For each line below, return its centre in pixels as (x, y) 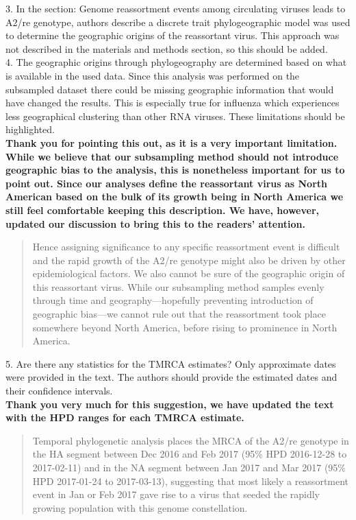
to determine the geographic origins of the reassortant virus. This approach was (173, 35)
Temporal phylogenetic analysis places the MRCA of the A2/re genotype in (191, 440)
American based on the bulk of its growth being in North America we (175, 197)
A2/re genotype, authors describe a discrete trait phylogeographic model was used (178, 22)
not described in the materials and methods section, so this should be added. (167, 48)
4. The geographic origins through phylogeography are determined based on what (176, 62)
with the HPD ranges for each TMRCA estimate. (125, 417)
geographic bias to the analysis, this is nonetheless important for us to (175, 170)
